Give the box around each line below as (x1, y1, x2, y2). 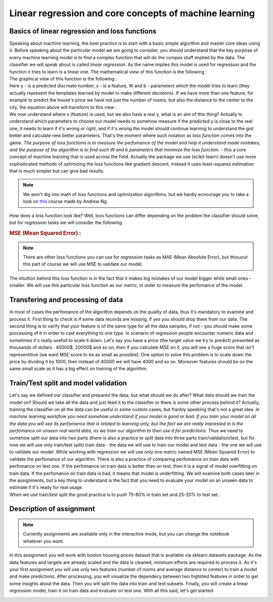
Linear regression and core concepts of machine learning (9, 8, 255, 19)
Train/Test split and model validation (9, 379, 127, 388)
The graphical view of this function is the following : (9, 76, 117, 82)
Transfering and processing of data (9, 295, 123, 304)
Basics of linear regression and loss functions (9, 27, 157, 35)
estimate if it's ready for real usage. (9, 484, 83, 491)
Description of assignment (9, 505, 96, 513)
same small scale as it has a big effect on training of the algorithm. (9, 365, 148, 372)
